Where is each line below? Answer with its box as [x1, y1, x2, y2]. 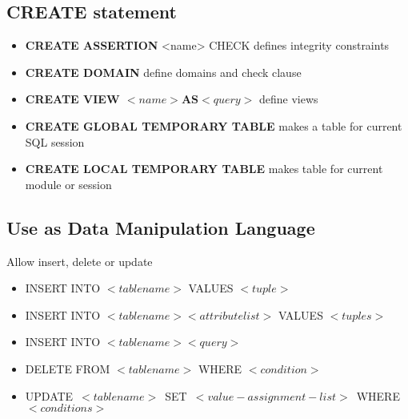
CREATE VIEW [25, 91, 120, 107]
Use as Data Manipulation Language [6, 215, 315, 240]
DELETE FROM [25, 360, 110, 377]
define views [258, 91, 318, 107]
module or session [25, 175, 112, 192]
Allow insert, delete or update [6, 252, 153, 269]
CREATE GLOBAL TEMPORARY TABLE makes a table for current [25, 117, 402, 134]
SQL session [25, 133, 85, 150]
